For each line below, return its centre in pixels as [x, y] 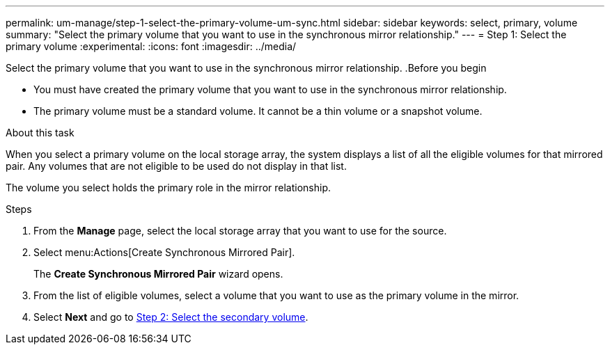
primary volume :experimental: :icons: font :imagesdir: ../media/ [151, 46]
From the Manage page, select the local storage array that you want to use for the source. [240, 231]
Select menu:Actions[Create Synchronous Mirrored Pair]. [164, 252]
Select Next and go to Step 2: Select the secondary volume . [171, 317]
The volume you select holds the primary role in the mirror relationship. [168, 188]
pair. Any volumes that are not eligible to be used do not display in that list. [176, 166]
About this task [40, 133]
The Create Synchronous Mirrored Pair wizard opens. [158, 274]
